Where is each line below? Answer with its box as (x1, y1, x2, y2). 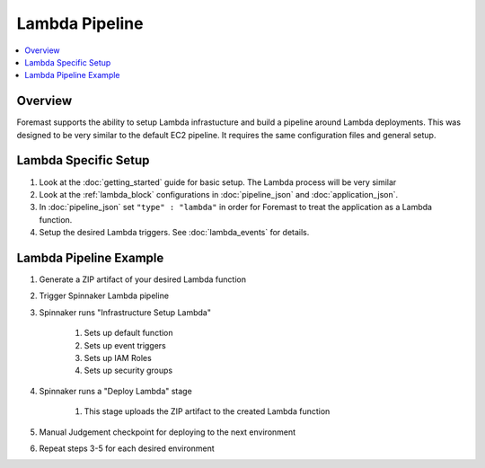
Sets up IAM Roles (84, 352, 152, 363)
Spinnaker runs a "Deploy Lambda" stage (39, 385, 192, 396)
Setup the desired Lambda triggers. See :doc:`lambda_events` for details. (39, 227, 310, 238)
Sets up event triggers (84, 340, 166, 350)
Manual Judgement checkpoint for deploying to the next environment (39, 427, 296, 437)
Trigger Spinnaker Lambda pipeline (39, 290, 170, 301)
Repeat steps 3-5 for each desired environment (39, 443, 215, 454)
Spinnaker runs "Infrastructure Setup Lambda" (39, 306, 211, 318)
